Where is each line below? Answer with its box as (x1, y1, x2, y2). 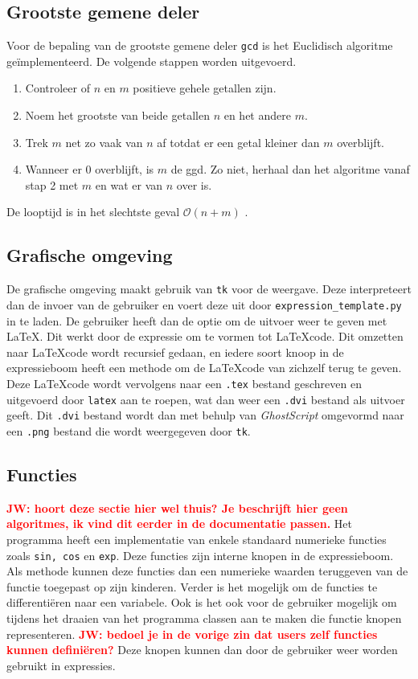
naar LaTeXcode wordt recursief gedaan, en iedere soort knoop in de (6, 343, 344, 360)
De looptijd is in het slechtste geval (6, 203, 180, 220)
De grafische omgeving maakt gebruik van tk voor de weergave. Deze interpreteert (6, 280, 412, 297)
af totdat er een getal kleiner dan (157, 133, 320, 150)
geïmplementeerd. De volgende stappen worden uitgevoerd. (6, 52, 297, 69)
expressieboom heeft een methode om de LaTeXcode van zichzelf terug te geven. (6, 359, 402, 376)
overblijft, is (95, 161, 154, 178)
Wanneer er (25, 161, 82, 178)
